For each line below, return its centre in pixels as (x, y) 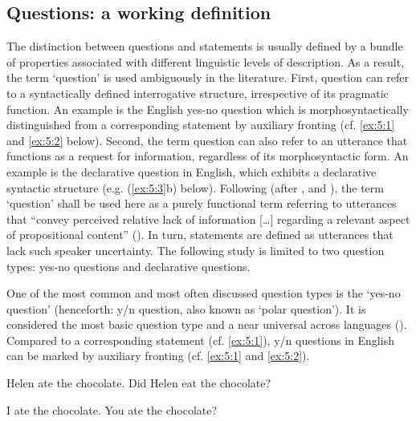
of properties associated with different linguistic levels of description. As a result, (206, 61)
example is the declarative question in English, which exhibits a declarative (192, 171)
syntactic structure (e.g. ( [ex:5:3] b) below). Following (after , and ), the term (195, 187)
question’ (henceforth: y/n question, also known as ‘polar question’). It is (186, 308)
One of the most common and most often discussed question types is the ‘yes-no (204, 293)
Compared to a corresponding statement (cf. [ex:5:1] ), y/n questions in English (200, 340)
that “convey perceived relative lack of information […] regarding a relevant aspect (208, 219)
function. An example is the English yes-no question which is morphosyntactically (208, 109)
